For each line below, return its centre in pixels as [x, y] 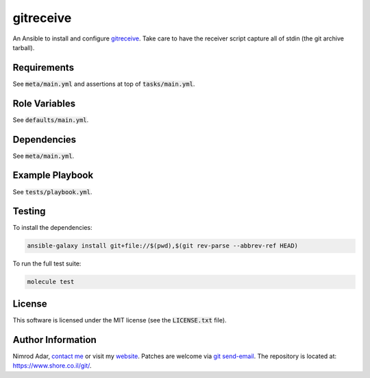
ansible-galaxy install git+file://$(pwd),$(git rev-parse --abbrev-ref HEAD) [162, 246]
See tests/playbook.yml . [52, 191]
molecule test [51, 282]
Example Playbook [53, 175]
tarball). [24, 47]
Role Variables [44, 103]
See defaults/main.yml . [51, 119]
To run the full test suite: [47, 263]
